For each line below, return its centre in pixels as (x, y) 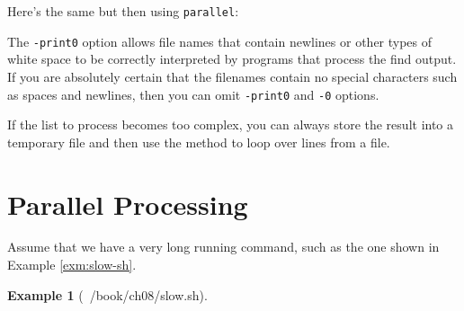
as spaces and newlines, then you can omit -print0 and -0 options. (193, 94)
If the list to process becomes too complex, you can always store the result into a (231, 124)
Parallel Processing (128, 204)
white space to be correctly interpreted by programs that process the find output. (232, 59)
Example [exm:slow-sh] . (72, 265)
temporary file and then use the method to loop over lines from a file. (199, 142)
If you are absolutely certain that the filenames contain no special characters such (232, 76)
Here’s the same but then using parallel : (123, 11)
